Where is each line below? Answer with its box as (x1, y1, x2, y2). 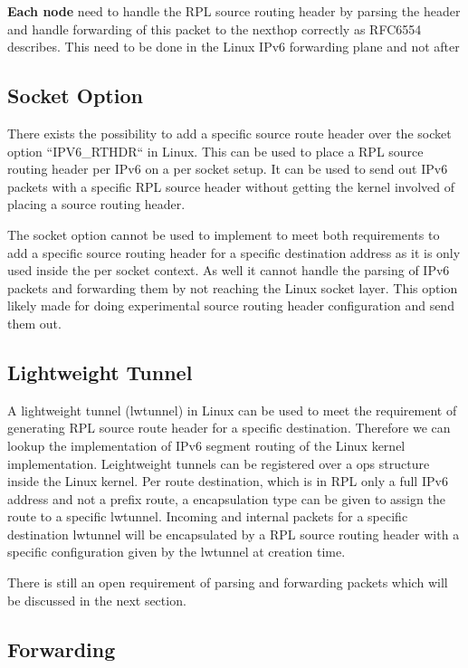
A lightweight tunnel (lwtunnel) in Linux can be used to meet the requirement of (7, 400, 457, 419)
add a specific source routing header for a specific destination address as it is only (7, 243, 461, 262)
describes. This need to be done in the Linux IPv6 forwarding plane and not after (7, 37, 460, 56)
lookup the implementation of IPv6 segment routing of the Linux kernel (7, 435, 406, 454)
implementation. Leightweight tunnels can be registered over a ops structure (7, 453, 430, 472)
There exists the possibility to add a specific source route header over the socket (7, 123, 452, 142)
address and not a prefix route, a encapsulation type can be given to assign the (7, 489, 445, 508)
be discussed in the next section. (7, 590, 186, 609)
